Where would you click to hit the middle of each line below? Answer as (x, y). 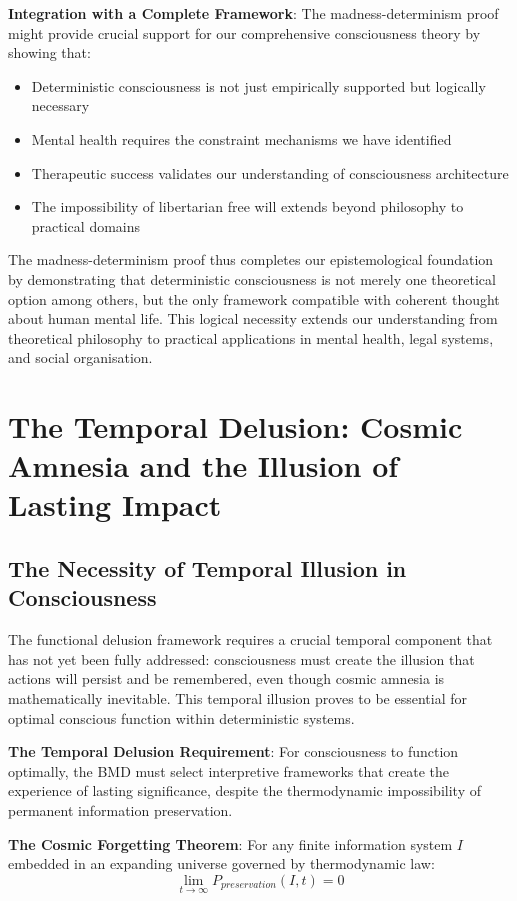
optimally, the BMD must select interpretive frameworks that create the (228, 770)
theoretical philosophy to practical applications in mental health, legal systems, (251, 337)
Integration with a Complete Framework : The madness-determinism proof (253, 13)
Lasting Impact (115, 504)
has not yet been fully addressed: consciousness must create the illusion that (241, 658)
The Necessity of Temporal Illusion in (207, 568)
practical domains (86, 225)
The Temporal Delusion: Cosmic (235, 426)
